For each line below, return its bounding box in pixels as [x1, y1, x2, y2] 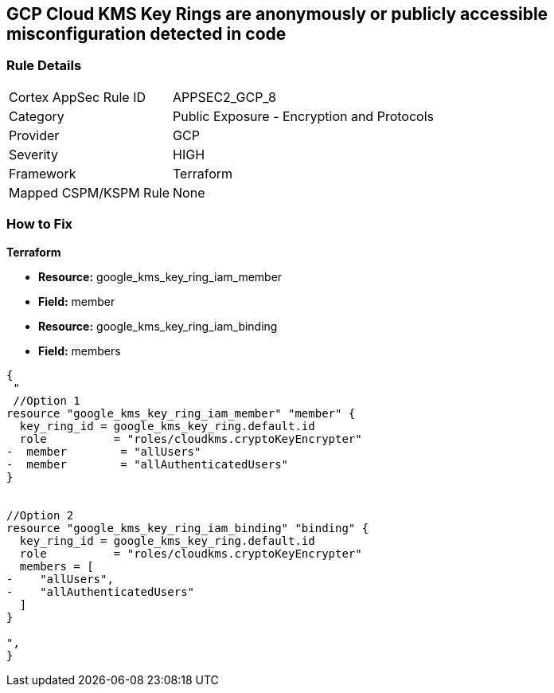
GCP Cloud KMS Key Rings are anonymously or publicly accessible [6, 4, 548, 24]
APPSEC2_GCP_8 [173, 88, 276, 105]
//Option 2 [6, 508, 74, 522]
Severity [9, 146, 58, 162]
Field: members [38, 343, 121, 358]
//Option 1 [13, 393, 80, 407]
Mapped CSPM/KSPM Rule [9, 184, 170, 201]
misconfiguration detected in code [6, 24, 287, 44]
